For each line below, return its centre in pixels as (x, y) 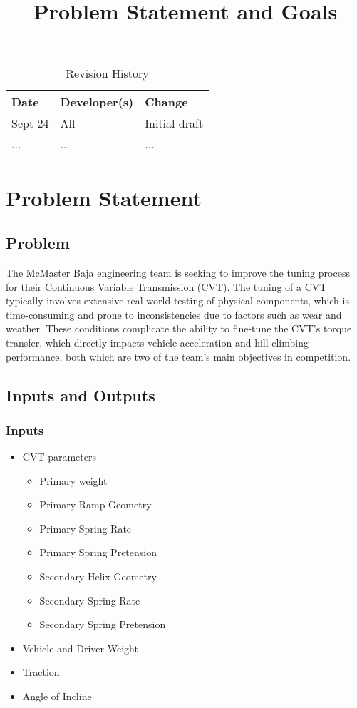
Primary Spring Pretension (98, 552)
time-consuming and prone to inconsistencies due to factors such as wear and (174, 314)
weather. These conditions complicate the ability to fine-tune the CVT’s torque (179, 328)
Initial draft (174, 123)
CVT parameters (59, 457)
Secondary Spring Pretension (103, 624)
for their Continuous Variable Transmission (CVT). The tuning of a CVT (166, 286)
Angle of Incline (57, 696)
